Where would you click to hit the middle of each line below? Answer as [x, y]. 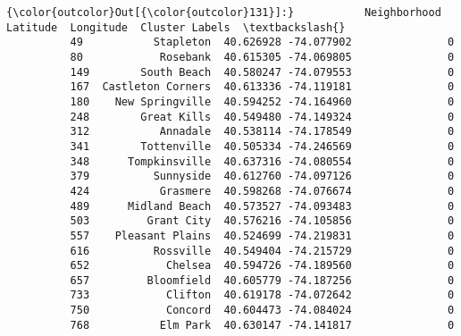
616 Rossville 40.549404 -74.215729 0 [262, 251]
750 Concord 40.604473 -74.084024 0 [262, 311]
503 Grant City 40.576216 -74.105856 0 [262, 221]
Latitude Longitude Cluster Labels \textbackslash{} [176, 27]
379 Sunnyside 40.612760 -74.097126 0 [262, 176]
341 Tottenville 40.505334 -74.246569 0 [262, 146]
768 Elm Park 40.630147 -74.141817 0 [262, 325]
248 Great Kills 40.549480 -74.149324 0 [262, 117]
